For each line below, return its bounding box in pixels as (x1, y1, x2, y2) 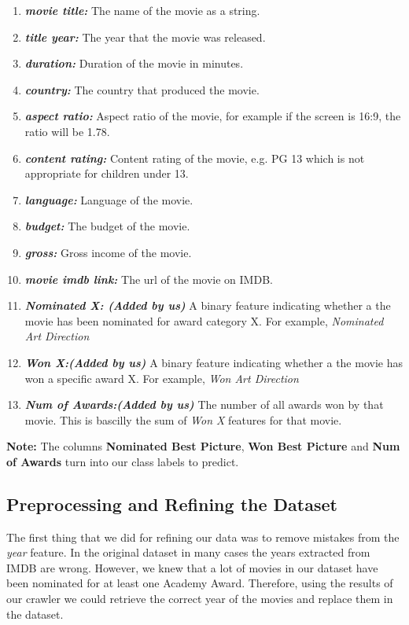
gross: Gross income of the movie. (24, 244, 192, 260)
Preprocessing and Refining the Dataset (6, 491, 337, 516)
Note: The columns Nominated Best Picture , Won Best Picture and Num (6, 438, 400, 454)
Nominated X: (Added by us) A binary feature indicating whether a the (24, 297, 391, 314)
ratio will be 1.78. (24, 123, 110, 139)
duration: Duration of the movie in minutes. (24, 55, 244, 72)
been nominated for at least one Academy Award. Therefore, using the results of (6, 575, 393, 591)
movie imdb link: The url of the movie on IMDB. (24, 270, 273, 287)
